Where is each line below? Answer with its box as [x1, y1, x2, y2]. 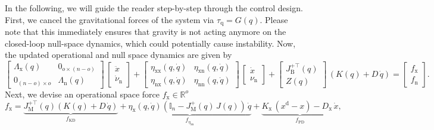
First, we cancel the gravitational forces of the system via [5, 13, 214, 25]
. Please [260, 13, 288, 25]
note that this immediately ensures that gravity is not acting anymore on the [5, 25, 286, 38]
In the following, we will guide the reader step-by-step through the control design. [5, 2, 303, 14]
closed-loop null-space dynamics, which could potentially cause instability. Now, [5, 37, 296, 49]
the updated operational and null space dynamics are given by [5, 48, 232, 61]
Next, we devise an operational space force [5, 87, 160, 100]
